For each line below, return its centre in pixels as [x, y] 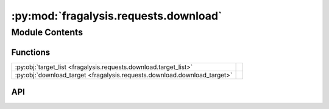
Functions [31, 52]
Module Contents [47, 32]
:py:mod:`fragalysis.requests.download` [117, 16]
